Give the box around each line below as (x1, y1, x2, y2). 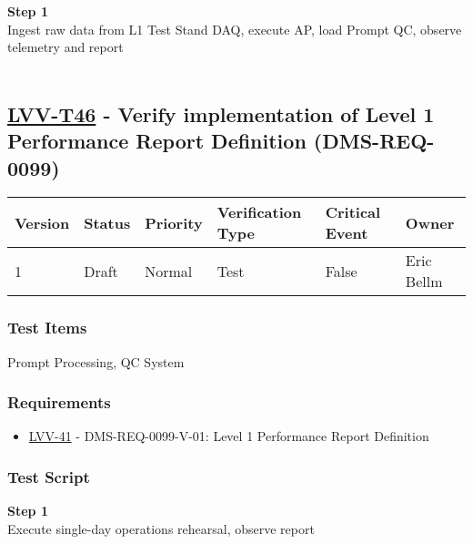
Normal (145, 260, 193, 282)
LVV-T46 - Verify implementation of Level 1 (7, 99, 435, 128)
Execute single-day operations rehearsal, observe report (7, 518, 315, 538)
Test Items (7, 316, 87, 339)
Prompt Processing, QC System (7, 352, 185, 371)
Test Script (7, 465, 90, 488)
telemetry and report (7, 37, 124, 56)
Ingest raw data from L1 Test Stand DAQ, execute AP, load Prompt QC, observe (7, 19, 462, 38)
